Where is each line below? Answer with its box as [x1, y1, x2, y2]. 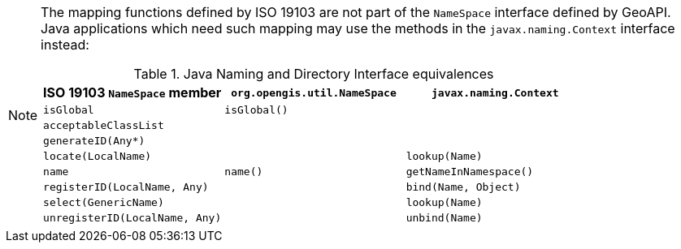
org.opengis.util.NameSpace [231, 86, 397, 99]
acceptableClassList [43, 119, 164, 131]
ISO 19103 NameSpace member [43, 84, 222, 101]
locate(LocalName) [43, 150, 152, 162]
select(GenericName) [43, 196, 164, 208]
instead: [41, 36, 89, 53]
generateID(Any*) [43, 135, 145, 147]
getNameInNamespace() [406, 165, 534, 178]
